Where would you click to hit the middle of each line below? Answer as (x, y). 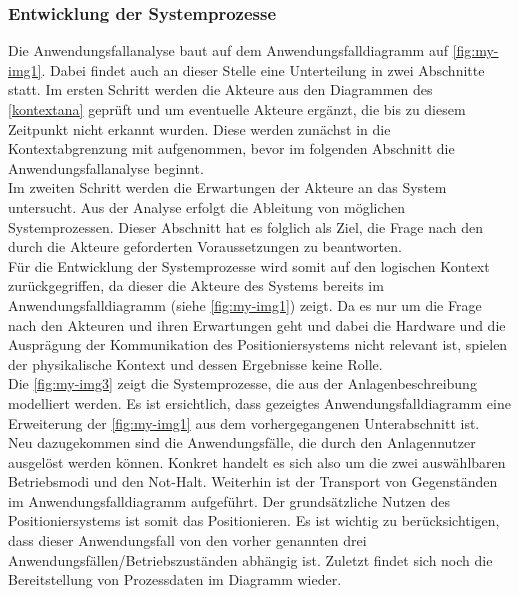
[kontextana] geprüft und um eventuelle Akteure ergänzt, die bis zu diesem (237, 109)
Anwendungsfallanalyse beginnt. (106, 167)
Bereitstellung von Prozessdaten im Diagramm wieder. (175, 579)
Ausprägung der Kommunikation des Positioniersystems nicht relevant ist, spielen (258, 344)
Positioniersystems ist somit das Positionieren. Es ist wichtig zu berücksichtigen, (254, 520)
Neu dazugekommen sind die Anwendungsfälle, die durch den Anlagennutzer (242, 442)
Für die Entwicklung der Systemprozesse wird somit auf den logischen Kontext (249, 265)
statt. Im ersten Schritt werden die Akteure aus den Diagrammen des (220, 89)
